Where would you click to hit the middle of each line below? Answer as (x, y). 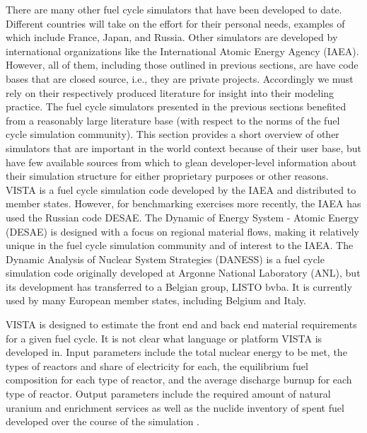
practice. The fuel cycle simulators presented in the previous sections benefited (176, 106)
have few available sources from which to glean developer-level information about (181, 162)
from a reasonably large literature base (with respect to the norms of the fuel (173, 120)
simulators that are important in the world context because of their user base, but (184, 148)
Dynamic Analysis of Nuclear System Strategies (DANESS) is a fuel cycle (165, 259)
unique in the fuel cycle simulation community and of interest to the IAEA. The (180, 245)
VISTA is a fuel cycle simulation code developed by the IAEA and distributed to (181, 189)
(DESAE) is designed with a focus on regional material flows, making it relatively (182, 231)
